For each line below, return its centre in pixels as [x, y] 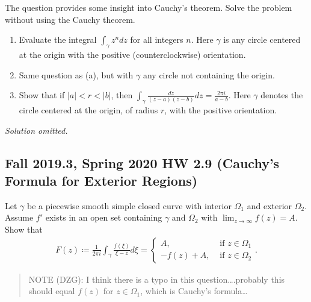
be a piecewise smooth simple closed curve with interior [129, 205]
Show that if [42, 95]
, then [122, 95]
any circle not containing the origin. [209, 74]
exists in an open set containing [104, 217]
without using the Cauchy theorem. [70, 19]
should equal [52, 291]
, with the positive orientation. [221, 109]
